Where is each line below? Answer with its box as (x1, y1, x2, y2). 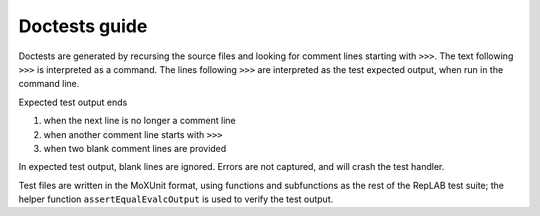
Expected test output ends (18, 96, 128, 108)
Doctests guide (18, 15, 148, 37)
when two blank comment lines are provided (43, 142, 227, 154)
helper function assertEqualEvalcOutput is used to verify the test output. (18, 193, 334, 205)
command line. (18, 78, 80, 90)
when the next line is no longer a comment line (43, 115, 236, 127)
